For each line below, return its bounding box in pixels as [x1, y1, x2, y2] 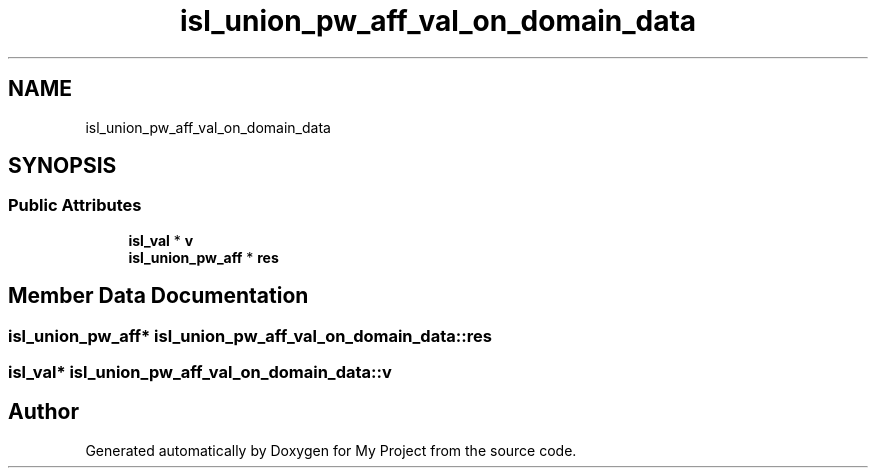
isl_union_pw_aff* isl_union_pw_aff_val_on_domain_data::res [8, 325, 492, 346]
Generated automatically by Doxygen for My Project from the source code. [85, 441, 577, 459]
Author [8, 399, 79, 425]
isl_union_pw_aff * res [128, 248, 279, 266]
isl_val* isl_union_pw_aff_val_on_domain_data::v [8, 362, 392, 383]
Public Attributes [8, 195, 142, 216]
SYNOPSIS [8, 153, 117, 179]
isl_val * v [128, 231, 194, 249]
